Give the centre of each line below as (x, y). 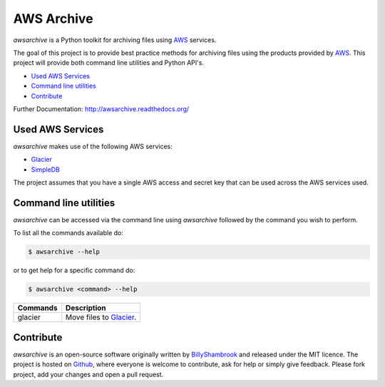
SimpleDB (46, 169)
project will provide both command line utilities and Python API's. (109, 63)
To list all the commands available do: (68, 233)
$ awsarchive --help (64, 252)
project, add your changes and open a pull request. (88, 374)
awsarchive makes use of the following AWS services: (93, 146)
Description (86, 308)
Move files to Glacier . (101, 317)
